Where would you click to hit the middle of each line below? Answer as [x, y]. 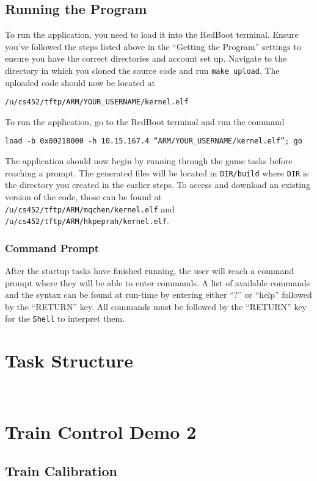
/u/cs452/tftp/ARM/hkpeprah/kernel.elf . [87, 221]
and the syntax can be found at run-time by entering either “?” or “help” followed [158, 295]
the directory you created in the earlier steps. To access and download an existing [158, 185]
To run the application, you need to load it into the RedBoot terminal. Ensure [152, 34]
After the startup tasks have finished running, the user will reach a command [150, 271]
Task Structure [69, 360]
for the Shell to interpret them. [65, 318]
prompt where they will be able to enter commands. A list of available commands [158, 282]
